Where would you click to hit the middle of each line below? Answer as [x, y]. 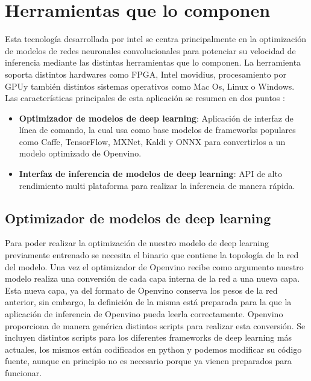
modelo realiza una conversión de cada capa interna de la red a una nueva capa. [152, 278]
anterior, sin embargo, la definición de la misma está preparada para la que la [148, 302]
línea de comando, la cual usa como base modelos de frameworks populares [157, 130]
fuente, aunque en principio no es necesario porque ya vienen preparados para [148, 361]
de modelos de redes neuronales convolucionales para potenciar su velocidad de [150, 50]
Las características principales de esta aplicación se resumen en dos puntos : [145, 98]
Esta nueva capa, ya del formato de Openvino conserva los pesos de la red [141, 290]
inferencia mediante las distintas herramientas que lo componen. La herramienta [153, 62]
